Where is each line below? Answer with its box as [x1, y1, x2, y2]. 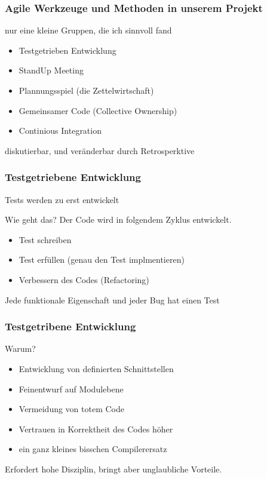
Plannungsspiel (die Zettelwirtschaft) [19, 84, 154, 96]
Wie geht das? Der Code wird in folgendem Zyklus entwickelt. [5, 213, 232, 226]
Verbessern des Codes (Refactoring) [19, 273, 149, 285]
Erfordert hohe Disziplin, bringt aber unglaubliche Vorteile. [5, 462, 222, 475]
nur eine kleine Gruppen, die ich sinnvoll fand [5, 24, 172, 36]
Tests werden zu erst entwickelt [5, 193, 119, 205]
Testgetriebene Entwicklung [5, 170, 141, 185]
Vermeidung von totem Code [19, 403, 125, 415]
